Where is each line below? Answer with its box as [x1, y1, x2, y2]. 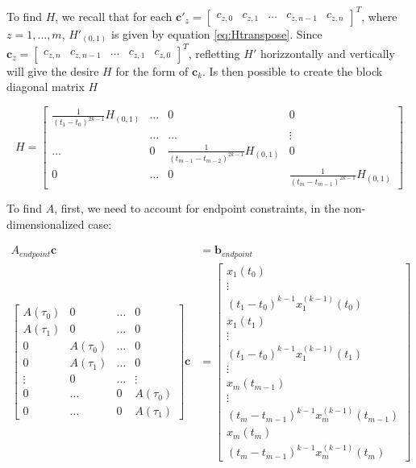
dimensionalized [6, 215, 85, 232]
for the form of [115, 62, 189, 79]
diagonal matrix [6, 78, 85, 95]
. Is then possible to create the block [202, 62, 383, 79]
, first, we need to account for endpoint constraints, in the [54, 200, 340, 217]
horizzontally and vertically [260, 44, 395, 61]
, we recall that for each [55, 7, 173, 24]
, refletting [188, 44, 240, 61]
